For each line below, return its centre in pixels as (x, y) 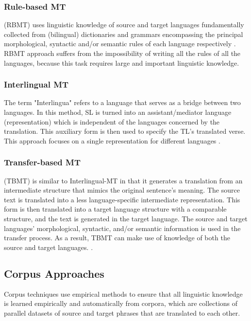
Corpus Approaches (54, 273)
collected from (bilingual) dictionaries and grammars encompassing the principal (124, 34)
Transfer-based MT (42, 162)
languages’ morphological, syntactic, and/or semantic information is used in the (122, 228)
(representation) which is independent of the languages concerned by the (112, 121)
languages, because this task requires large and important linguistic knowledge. (122, 62)
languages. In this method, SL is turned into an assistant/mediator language (118, 112)
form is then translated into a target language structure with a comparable (115, 209)
